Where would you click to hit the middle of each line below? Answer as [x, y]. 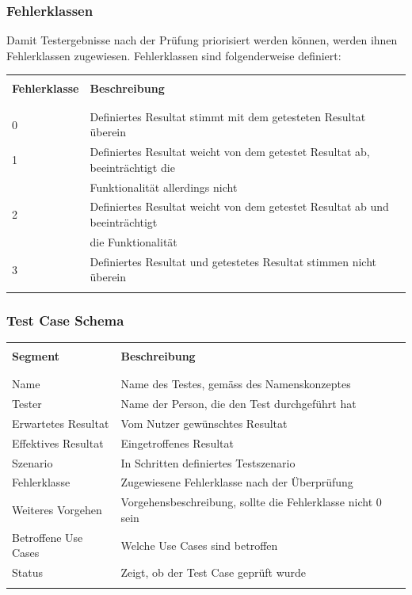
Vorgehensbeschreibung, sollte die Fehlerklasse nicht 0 [251, 502]
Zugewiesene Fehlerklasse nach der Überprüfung [237, 482]
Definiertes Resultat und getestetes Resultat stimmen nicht [233, 261]
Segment [36, 355]
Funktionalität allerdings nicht [164, 187]
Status [27, 572]
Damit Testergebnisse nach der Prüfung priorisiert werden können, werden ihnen [202, 40]
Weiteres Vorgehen [57, 510]
